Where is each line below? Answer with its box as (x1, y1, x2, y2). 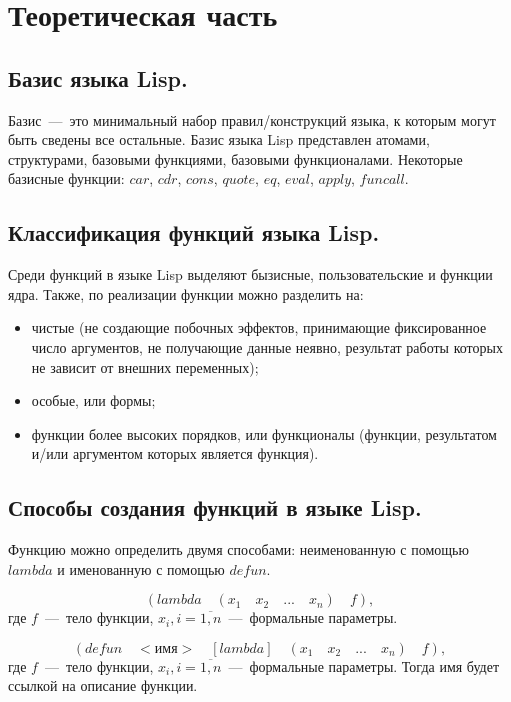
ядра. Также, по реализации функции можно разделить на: (8, 283, 364, 304)
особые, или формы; (31, 390, 156, 411)
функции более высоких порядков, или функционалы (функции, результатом (31, 423, 497, 444)
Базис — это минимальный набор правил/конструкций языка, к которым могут (8, 109, 496, 130)
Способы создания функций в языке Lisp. (8, 492, 422, 523)
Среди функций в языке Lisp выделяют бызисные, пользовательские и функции (8, 264, 493, 285)
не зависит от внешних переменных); (31, 356, 259, 377)
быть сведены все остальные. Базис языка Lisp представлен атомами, (8, 129, 430, 150)
